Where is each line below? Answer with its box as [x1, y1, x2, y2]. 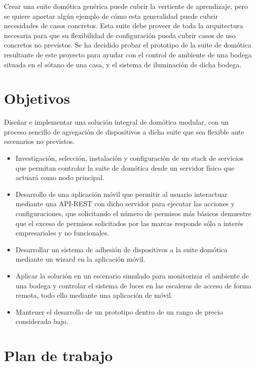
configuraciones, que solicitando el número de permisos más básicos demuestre [15, 208, 252, 219]
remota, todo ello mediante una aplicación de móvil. [15, 290, 173, 300]
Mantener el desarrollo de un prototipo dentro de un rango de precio [15, 306, 223, 317]
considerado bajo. [15, 316, 69, 326]
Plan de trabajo [4, 345, 113, 366]
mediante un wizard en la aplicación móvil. [15, 254, 146, 264]
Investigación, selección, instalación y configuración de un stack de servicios [15, 153, 244, 163]
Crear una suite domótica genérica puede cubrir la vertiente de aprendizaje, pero [4, 1, 248, 11]
